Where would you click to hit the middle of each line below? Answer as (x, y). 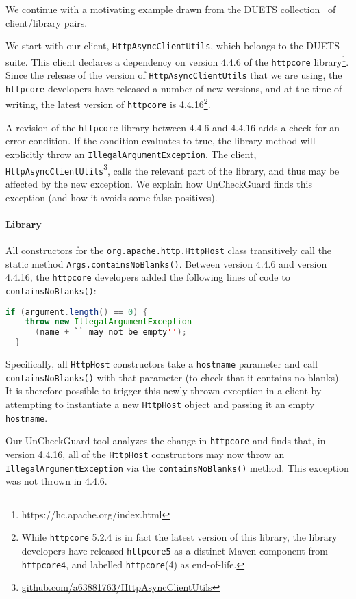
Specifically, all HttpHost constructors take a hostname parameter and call (162, 364)
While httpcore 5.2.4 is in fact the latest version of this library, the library (179, 537)
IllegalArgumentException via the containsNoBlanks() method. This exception (177, 467)
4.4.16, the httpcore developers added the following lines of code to (148, 277)
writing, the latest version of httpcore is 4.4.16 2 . (108, 103)
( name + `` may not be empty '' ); (111, 332)
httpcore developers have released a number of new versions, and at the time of (174, 88)
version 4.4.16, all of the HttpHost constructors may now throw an (145, 454)
